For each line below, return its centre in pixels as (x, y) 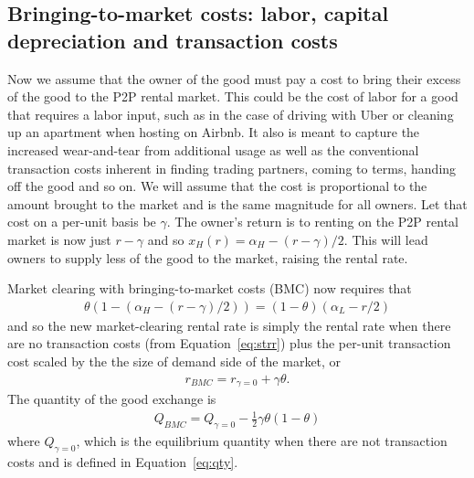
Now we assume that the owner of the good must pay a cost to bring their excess (234, 78)
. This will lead (386, 239)
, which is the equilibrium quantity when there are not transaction (262, 440)
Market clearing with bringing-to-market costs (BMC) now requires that (210, 288)
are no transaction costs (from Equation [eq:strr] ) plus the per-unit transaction (229, 343)
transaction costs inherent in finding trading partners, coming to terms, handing (232, 168)
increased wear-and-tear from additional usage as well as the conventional (213, 149)
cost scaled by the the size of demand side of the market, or (174, 361)
